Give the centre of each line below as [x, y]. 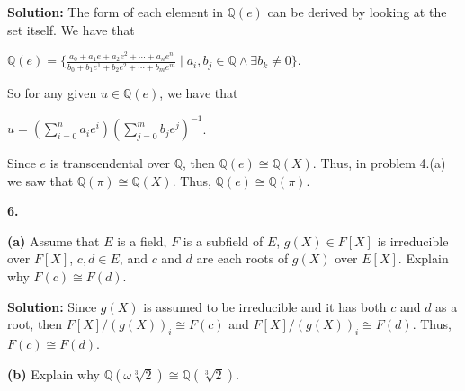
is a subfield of [223, 240]
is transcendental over [110, 163]
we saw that [40, 180]
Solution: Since [52, 306]
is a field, [142, 240]
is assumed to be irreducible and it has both [265, 306]
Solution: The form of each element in [115, 12]
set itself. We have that [71, 29]
